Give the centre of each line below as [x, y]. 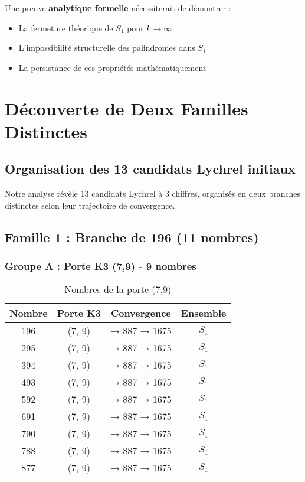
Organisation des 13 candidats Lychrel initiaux [150, 169]
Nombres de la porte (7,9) [118, 289]
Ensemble [204, 313]
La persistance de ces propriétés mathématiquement [112, 67]
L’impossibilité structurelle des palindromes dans [107, 48]
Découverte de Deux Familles [127, 108]
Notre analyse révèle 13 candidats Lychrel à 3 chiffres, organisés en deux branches [152, 193]
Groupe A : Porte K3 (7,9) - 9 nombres [101, 266]
